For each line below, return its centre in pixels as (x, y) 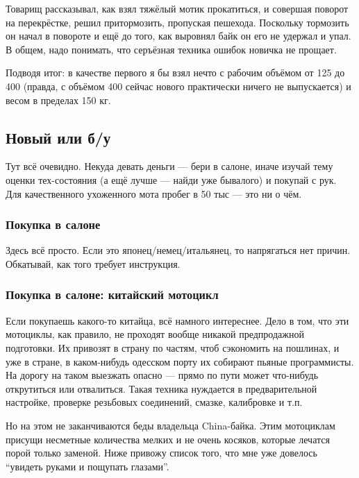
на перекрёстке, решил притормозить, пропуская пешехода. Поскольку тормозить (177, 22)
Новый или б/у (58, 137)
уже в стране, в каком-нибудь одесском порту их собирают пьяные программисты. (180, 361)
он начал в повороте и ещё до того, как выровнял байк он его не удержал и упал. (178, 36)
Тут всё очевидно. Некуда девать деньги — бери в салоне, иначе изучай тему (169, 166)
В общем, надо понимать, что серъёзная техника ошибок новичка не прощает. (171, 49)
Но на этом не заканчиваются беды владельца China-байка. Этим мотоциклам (170, 425)
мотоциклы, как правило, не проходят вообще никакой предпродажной (155, 334)
